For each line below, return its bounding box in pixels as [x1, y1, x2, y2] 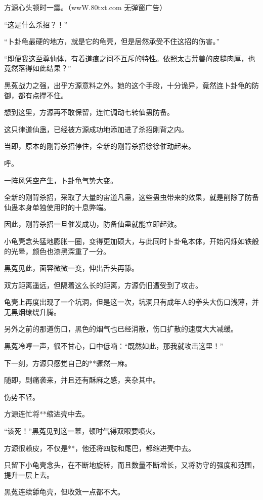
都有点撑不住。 [18, 90, 68, 100]
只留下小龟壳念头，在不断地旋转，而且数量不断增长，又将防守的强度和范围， [4, 460, 259, 470]
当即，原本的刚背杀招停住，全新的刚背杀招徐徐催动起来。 [4, 141, 195, 151]
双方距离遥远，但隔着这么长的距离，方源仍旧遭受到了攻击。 [4, 279, 202, 290]
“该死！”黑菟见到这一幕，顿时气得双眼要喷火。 [4, 426, 160, 436]
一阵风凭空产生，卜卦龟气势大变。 [4, 175, 117, 185]
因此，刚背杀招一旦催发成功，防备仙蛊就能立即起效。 [4, 219, 181, 229]
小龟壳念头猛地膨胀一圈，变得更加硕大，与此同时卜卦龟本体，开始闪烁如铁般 [4, 235, 259, 246]
